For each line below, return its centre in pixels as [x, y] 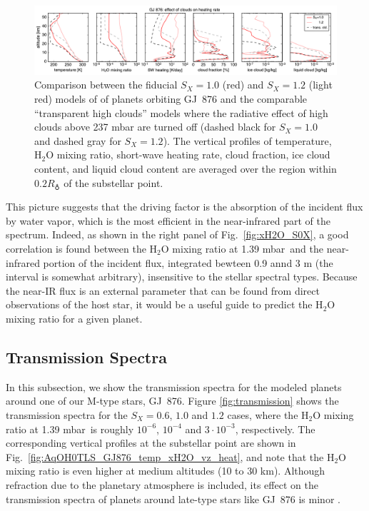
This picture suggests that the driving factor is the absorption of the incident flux [184, 207]
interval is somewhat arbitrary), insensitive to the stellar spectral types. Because [182, 277]
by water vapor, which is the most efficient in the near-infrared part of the [168, 220]
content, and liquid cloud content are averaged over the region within [186, 169]
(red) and [243, 85]
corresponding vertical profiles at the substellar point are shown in [151, 443]
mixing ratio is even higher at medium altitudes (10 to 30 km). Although [166, 471]
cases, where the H [268, 414]
